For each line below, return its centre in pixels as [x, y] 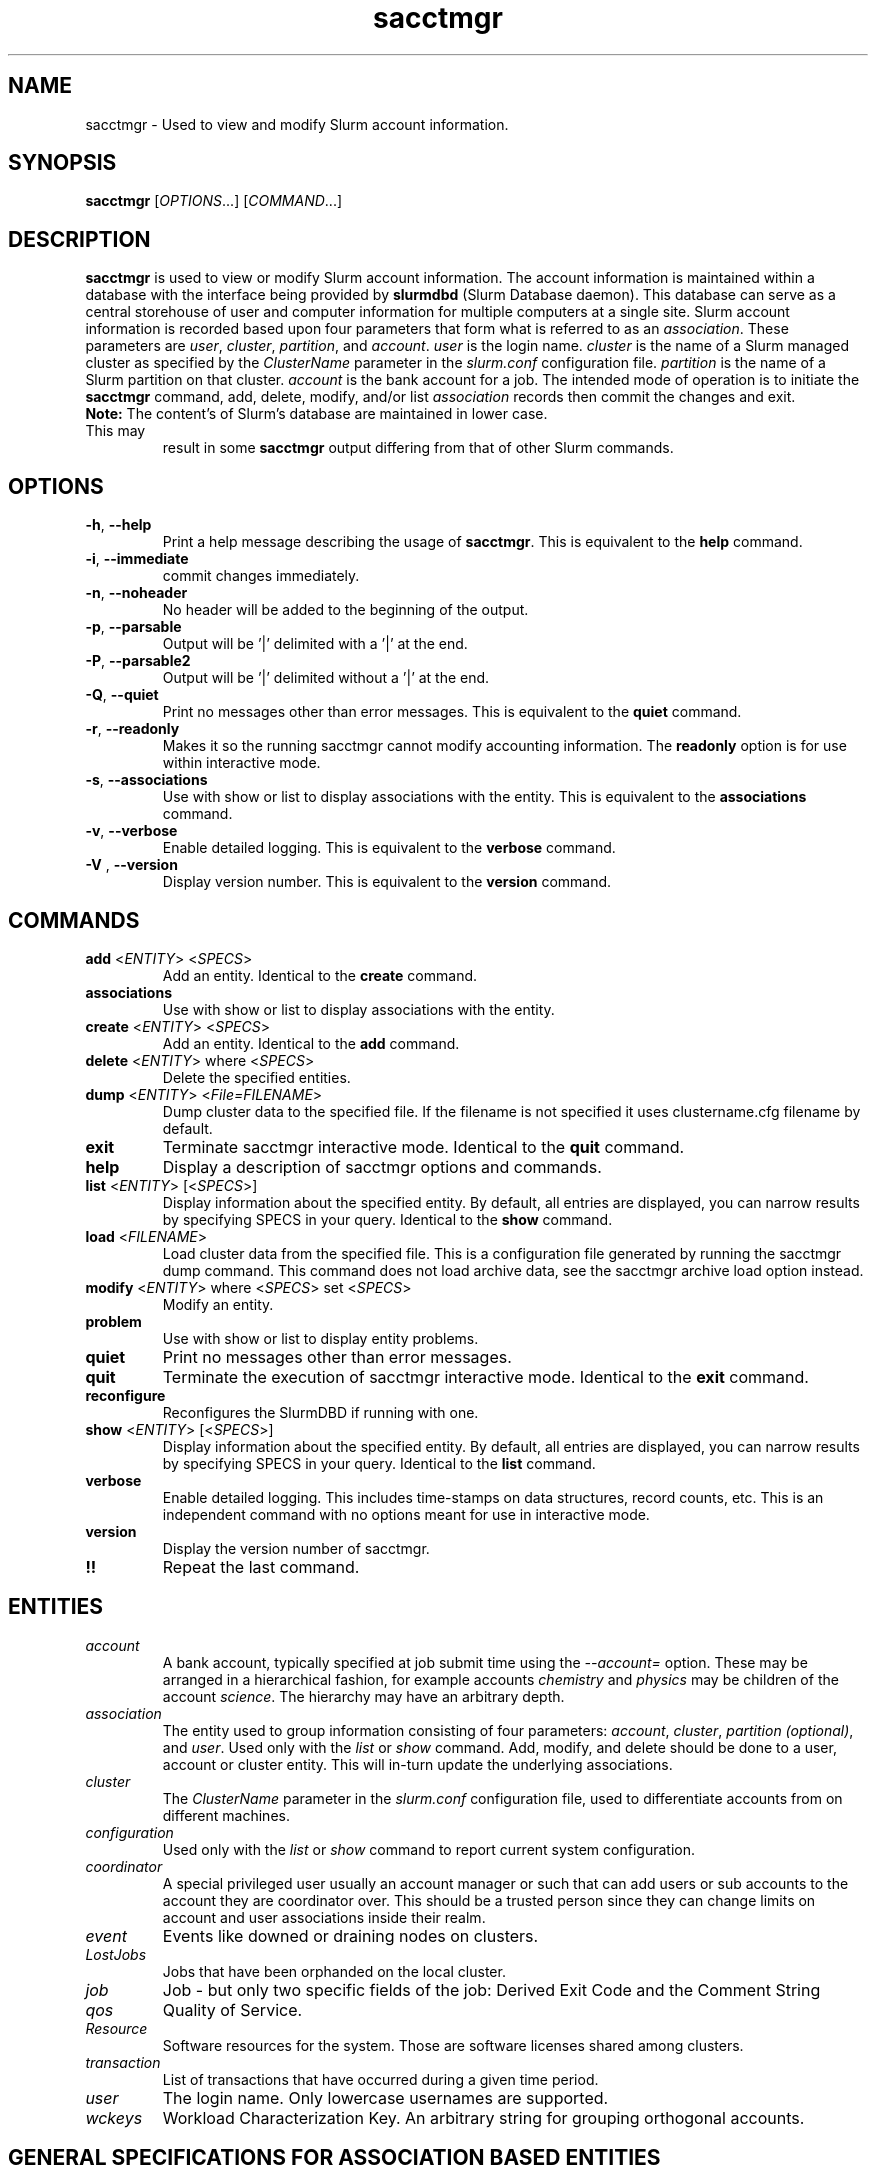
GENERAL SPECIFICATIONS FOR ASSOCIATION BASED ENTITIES [334, 2158]
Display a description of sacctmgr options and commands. [382, 1166]
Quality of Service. [232, 2009]
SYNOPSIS [62, 163]
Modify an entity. [218, 1304]
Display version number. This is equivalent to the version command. [387, 882]
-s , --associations [146, 780]
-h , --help [118, 525]
